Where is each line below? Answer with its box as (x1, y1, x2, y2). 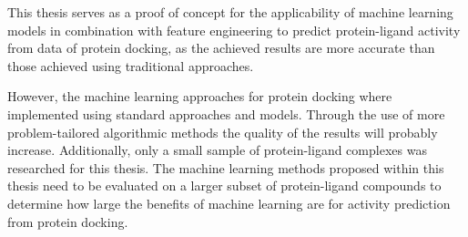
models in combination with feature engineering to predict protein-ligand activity (7, 20, 461, 39)
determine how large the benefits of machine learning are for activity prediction (7, 193, 451, 212)
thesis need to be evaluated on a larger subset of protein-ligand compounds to (7, 176, 442, 195)
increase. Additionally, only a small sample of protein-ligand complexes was (7, 140, 427, 160)
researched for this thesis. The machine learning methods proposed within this (7, 158, 444, 177)
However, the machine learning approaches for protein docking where (7, 87, 392, 106)
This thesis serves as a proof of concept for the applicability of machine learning (7, 3, 453, 21)
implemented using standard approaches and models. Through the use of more (7, 104, 445, 123)
